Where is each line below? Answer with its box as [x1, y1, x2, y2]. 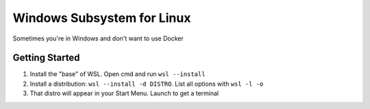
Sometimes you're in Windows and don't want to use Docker [12, 34, 184, 43]
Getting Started [12, 52, 80, 64]
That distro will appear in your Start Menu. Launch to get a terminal [29, 89, 219, 97]
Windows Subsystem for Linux [12, 10, 191, 25]
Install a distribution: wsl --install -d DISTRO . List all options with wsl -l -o [29, 80, 264, 88]
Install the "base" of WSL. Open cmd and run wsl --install [29, 70, 206, 78]
